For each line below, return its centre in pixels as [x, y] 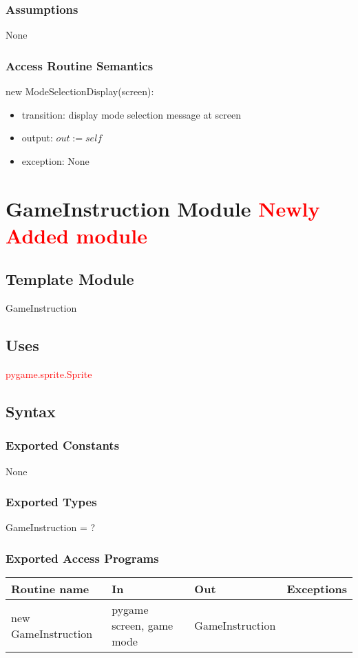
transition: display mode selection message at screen [131, 114]
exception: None [55, 160]
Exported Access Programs [82, 558]
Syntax [31, 411]
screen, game [143, 626]
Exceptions [317, 589]
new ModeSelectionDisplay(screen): [80, 91]
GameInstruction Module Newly [163, 208]
